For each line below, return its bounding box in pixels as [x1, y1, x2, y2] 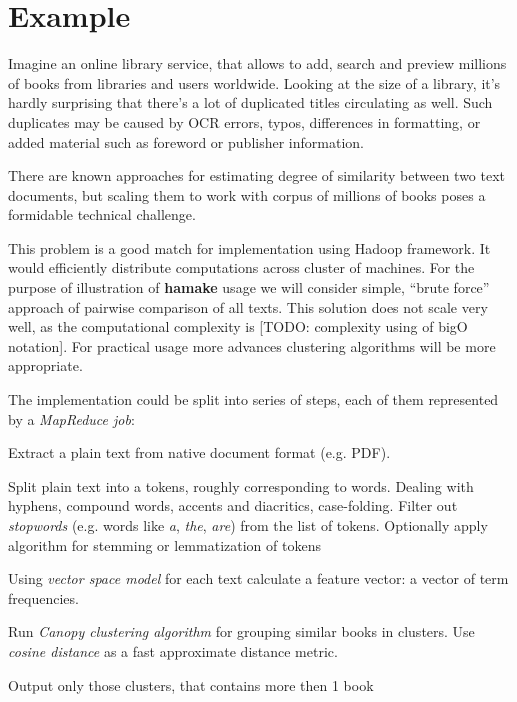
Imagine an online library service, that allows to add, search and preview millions [8, 53, 507, 74]
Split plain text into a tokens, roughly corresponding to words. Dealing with [8, 475, 474, 496]
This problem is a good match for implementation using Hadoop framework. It [8, 237, 491, 258]
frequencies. [8, 587, 79, 608]
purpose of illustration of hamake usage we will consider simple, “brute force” [8, 277, 490, 298]
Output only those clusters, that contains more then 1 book [8, 674, 374, 695]
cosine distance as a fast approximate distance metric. [8, 640, 338, 661]
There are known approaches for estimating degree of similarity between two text [8, 165, 506, 186]
